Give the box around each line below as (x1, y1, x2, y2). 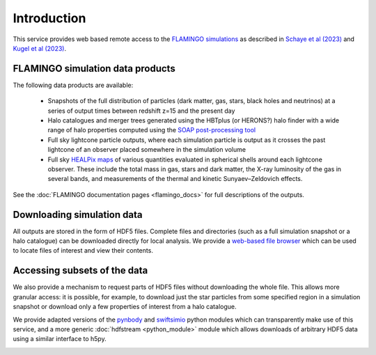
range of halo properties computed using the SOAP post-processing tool (47, 126, 256, 134)
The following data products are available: (13, 81, 134, 89)
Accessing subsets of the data (13, 265, 148, 276)
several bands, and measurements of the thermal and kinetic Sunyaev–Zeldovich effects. (47, 175, 303, 183)
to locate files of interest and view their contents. (13, 246, 153, 255)
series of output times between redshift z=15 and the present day (47, 106, 235, 115)
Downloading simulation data (13, 209, 143, 221)
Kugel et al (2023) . (13, 44, 66, 52)
